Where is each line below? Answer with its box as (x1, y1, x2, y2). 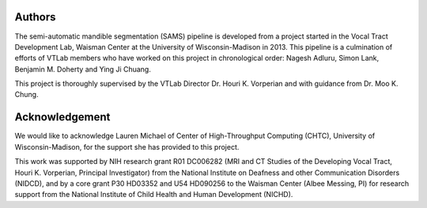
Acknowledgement (14, 110, 111, 124)
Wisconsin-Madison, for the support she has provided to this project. (14, 142, 240, 151)
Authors (14, 10, 56, 24)
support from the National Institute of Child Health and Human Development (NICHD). (14, 190, 293, 199)
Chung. (14, 90, 39, 99)
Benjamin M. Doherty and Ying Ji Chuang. (14, 64, 152, 74)
